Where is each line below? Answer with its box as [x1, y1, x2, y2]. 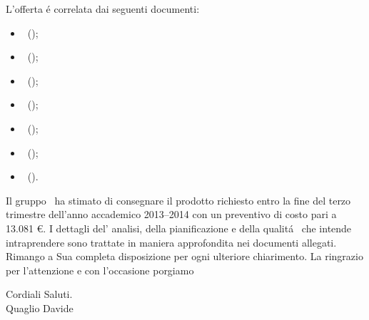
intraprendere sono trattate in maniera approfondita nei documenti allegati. [6, 234, 337, 249]
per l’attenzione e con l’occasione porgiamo [6, 262, 194, 277]
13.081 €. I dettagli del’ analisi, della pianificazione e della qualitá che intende [6, 220, 352, 235]
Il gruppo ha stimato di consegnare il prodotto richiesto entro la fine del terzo [6, 192, 351, 207]
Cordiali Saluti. [6, 287, 73, 301]
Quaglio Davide [6, 300, 74, 315]
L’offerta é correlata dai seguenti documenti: [6, 1, 200, 16]
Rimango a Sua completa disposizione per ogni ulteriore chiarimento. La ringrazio [6, 249, 363, 264]
